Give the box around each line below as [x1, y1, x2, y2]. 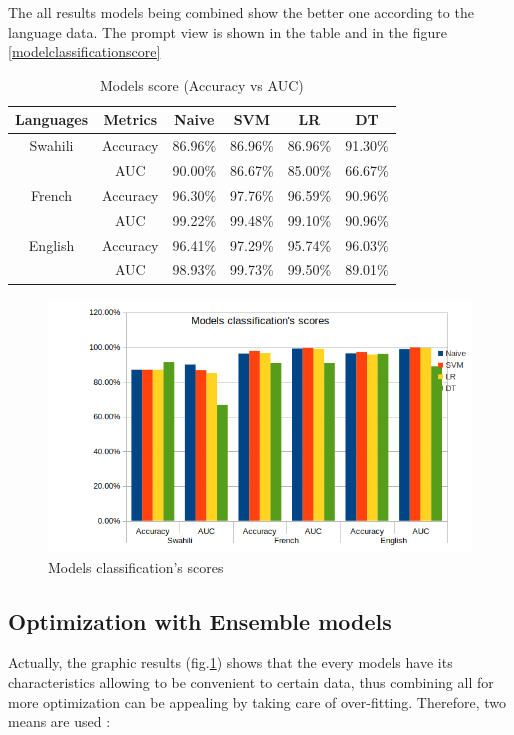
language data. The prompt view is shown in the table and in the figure [8, 21, 447, 42]
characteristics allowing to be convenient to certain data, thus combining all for [8, 671, 494, 692]
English [28, 234, 75, 255]
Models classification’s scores [48, 556, 224, 577]
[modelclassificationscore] [8, 41, 161, 62]
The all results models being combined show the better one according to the [8, 2, 474, 22]
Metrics [103, 109, 158, 130]
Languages [15, 109, 89, 130]
